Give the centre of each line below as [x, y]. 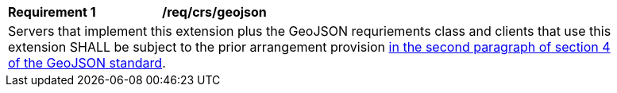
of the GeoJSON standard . [87, 63]
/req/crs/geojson [214, 12]
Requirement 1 [52, 12]
